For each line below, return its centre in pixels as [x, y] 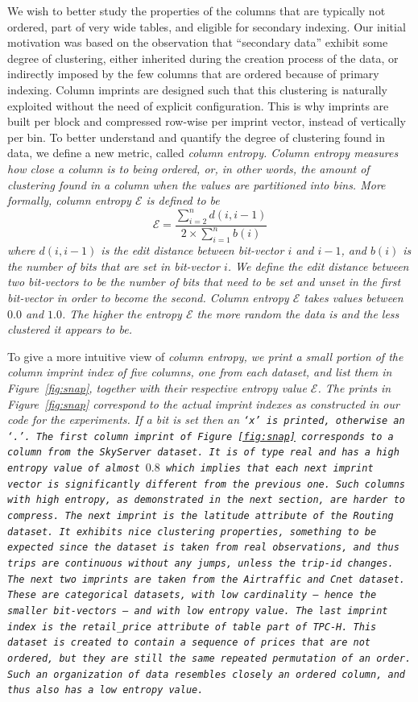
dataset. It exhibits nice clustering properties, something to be [192, 532]
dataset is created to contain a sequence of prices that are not [189, 643]
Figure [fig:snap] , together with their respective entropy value [157, 387]
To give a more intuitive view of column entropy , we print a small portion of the [205, 356]
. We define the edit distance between [318, 266]
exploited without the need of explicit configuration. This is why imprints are [198, 105]
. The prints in [354, 387]
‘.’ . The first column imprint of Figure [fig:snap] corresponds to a [201, 436]
